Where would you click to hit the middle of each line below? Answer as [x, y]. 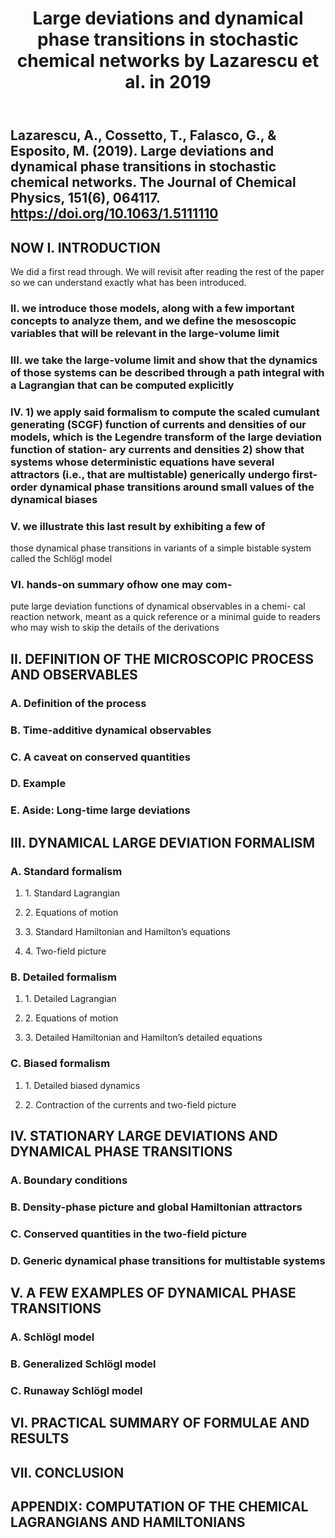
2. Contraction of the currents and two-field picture [130, 1104]
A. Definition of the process [78, 703]
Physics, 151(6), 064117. [85, 198]
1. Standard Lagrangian [72, 893]
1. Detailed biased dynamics [82, 1085]
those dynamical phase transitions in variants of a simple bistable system [161, 548]
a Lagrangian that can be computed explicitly [122, 385]
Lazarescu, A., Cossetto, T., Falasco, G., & [143, 135]
